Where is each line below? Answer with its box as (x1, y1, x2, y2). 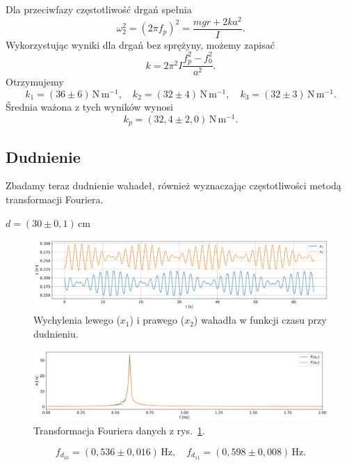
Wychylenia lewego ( (33, 313, 120, 327)
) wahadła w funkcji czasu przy (193, 313, 327, 327)
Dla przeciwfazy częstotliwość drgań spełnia (6, 2, 192, 16)
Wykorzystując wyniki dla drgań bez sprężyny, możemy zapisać (6, 37, 275, 52)
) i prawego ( (129, 313, 185, 327)
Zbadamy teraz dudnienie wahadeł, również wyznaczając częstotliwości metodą (6, 178, 341, 193)
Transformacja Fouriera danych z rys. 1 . (33, 423, 205, 438)
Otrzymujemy (6, 74, 64, 89)
